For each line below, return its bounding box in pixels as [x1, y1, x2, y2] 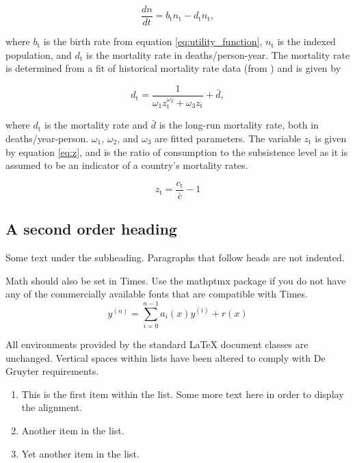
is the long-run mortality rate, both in [159, 118, 319, 132]
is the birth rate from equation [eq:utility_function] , [43, 34, 263, 49]
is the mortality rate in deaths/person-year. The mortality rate [86, 47, 350, 62]
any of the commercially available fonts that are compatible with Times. [5, 287, 308, 301]
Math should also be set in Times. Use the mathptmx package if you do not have [5, 273, 346, 287]
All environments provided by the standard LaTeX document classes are [5, 336, 308, 351]
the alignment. [21, 400, 83, 414]
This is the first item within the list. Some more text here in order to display [21, 386, 344, 401]
